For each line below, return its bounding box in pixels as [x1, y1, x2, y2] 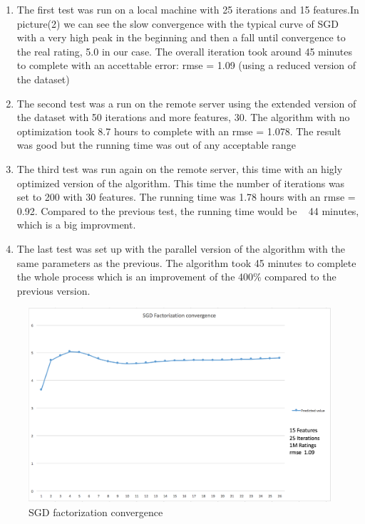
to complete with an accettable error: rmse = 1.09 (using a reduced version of [16, 58, 356, 73]
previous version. [16, 283, 91, 298]
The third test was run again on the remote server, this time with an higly [16, 161, 343, 176]
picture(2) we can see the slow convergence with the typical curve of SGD [16, 16, 339, 31]
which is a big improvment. [16, 217, 136, 232]
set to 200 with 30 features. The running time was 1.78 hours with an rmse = [16, 189, 356, 204]
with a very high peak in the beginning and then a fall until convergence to [16, 30, 346, 45]
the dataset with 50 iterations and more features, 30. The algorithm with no [16, 110, 350, 125]
